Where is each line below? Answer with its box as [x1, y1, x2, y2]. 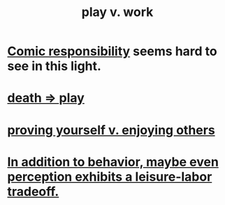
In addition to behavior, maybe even [7, 154, 219, 169]
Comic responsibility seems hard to [7, 43, 218, 59]
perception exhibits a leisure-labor [7, 169, 212, 185]
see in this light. [7, 59, 101, 74]
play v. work [81, 4, 154, 20]
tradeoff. [7, 183, 59, 199]
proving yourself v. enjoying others [7, 122, 215, 138]
